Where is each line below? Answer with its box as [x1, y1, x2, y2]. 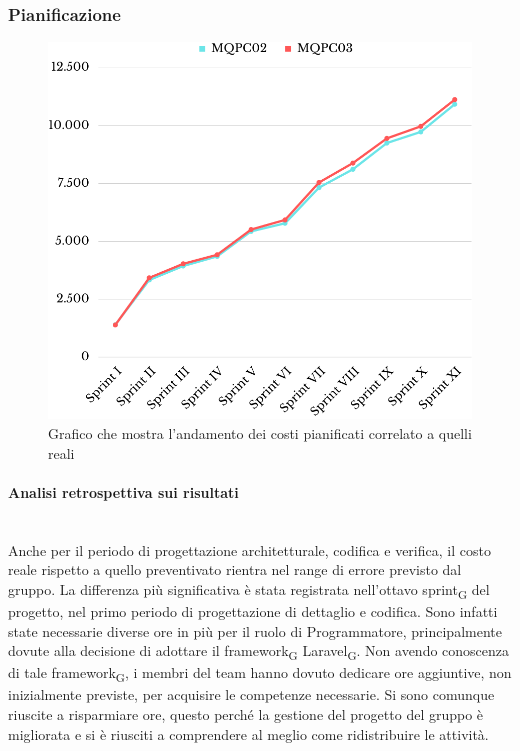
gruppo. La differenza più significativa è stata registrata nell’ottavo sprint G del [8, 578, 490, 602]
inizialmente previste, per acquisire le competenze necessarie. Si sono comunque [8, 684, 495, 705]
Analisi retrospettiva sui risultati [8, 481, 239, 502]
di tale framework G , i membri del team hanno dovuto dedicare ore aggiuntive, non [8, 662, 512, 686]
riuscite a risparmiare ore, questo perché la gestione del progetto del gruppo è [8, 703, 484, 724]
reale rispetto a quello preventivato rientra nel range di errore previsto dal [8, 559, 462, 580]
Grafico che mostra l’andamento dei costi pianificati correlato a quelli [48, 423, 472, 444]
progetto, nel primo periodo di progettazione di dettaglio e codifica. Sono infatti [8, 600, 498, 621]
